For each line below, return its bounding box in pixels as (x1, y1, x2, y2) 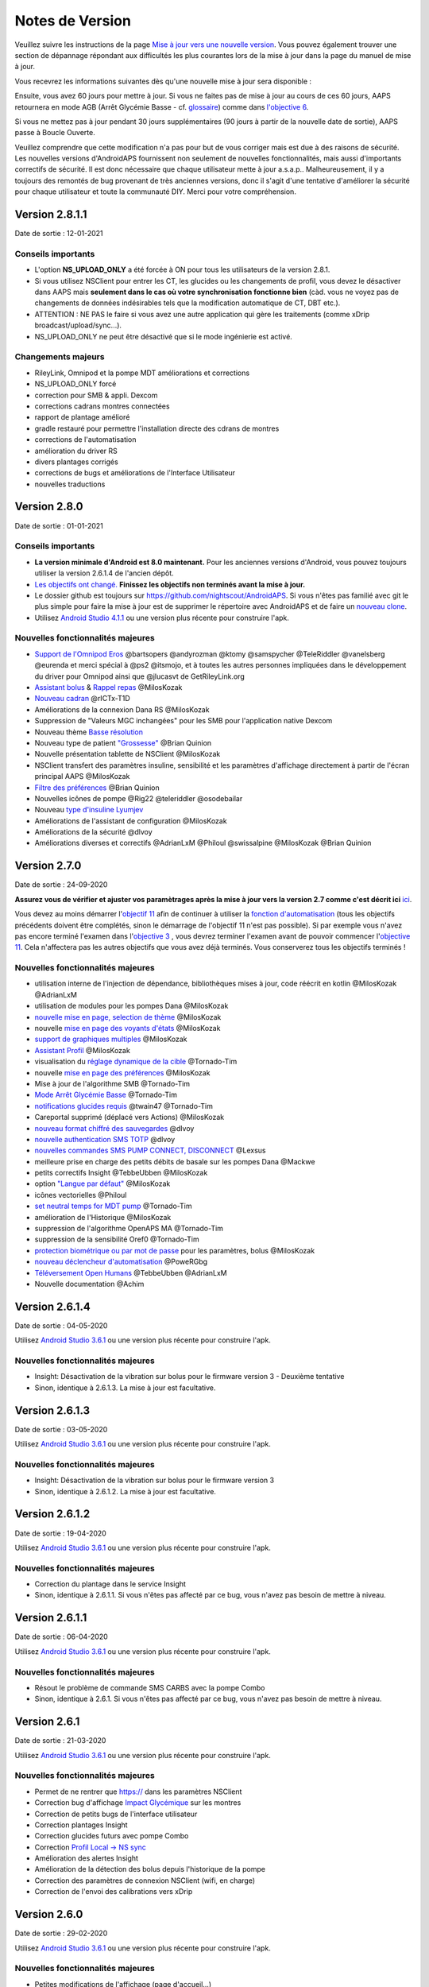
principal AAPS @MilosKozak (34, 772, 130, 781)
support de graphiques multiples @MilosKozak (34, 1034, 187, 1044)
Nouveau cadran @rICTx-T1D (34, 694, 130, 703)
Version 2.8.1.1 (14, 207, 87, 222)
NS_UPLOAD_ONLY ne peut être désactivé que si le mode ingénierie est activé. (34, 331, 293, 341)
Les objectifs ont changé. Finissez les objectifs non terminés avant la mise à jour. (34, 579, 306, 589)
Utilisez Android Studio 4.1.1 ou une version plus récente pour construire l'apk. (34, 613, 290, 622)
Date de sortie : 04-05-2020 (14, 1320, 108, 1330)
